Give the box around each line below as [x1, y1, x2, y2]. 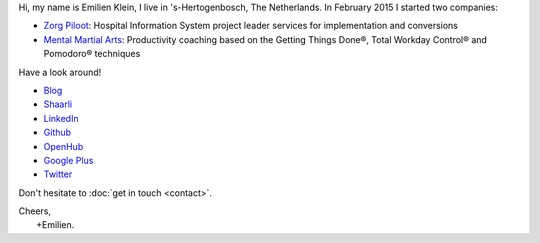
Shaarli [43, 98, 73, 110]
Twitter [43, 168, 73, 180]
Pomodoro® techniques [43, 48, 141, 60]
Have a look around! [18, 66, 102, 78]
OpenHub [43, 140, 84, 152]
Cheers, [18, 205, 52, 217]
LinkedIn [43, 112, 79, 124]
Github [43, 126, 72, 139]
